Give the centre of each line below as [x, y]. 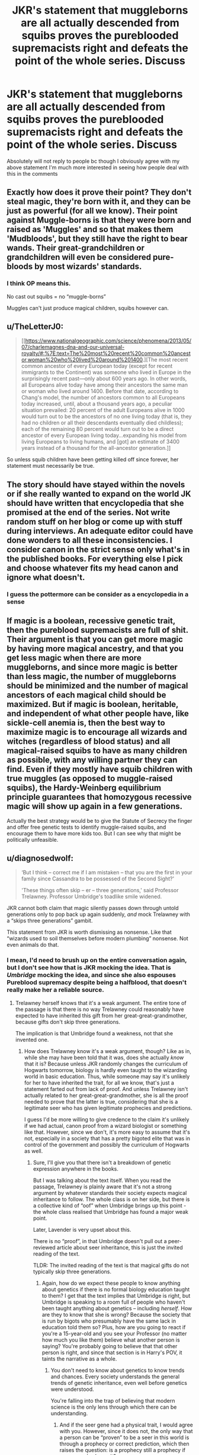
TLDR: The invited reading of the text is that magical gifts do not [111, 1265]
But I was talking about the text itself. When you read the [102, 1180]
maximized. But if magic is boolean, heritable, [93, 704]
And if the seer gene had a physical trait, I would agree [126, 1425]
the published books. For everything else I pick [95, 559]
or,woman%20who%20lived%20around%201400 [82, 360]
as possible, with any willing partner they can [92, 760]
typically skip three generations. [72, 1272]
